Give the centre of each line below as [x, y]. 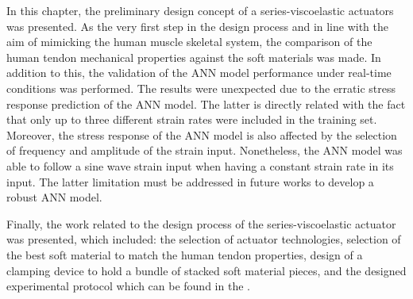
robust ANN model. [54, 197]
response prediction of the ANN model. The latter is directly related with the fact [206, 103]
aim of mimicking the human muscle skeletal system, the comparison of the [189, 42]
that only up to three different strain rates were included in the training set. [192, 119]
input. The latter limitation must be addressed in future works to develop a [190, 181]
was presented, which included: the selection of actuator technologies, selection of [204, 239]
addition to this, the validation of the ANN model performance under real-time [199, 73]
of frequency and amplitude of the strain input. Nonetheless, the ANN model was [205, 150]
